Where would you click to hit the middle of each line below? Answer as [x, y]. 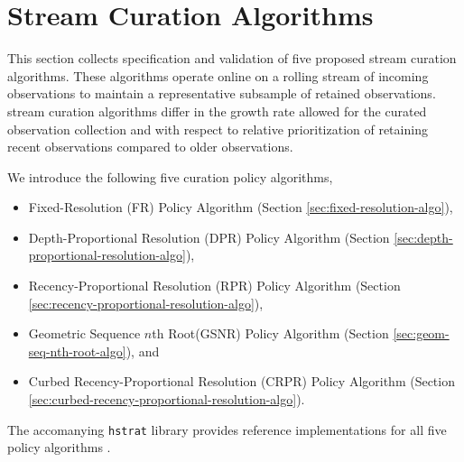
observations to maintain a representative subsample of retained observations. [222, 93]
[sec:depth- [423, 237]
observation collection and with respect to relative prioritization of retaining [218, 129]
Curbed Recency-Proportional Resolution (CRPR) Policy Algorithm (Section [241, 381]
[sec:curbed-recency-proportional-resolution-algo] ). [167, 399]
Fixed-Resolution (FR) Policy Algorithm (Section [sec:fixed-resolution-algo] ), [241, 207]
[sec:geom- [421, 333]
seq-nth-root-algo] [77, 351]
